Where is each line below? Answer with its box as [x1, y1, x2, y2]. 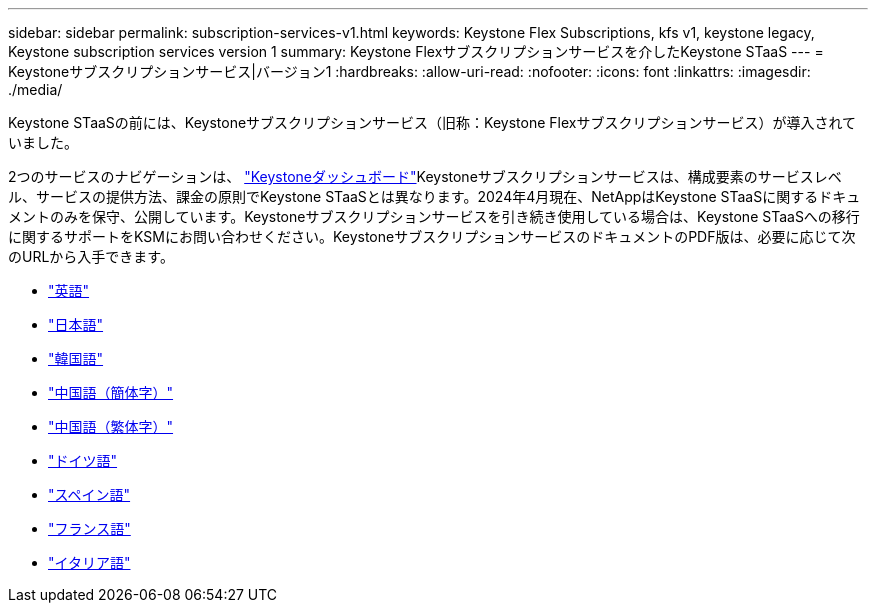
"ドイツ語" [48, 452, 118, 469]
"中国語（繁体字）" [48, 418, 174, 435]
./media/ [8, 81, 63, 98]
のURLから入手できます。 [8, 248, 174, 265]
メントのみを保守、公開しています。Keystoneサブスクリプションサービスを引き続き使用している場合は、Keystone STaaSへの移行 [8, 208, 860, 225]
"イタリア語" [48, 554, 131, 571]
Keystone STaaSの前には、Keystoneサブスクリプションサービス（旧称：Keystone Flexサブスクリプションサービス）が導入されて [8, 114, 857, 131]
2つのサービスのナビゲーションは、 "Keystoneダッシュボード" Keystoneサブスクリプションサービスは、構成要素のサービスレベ [8, 168, 842, 185]
